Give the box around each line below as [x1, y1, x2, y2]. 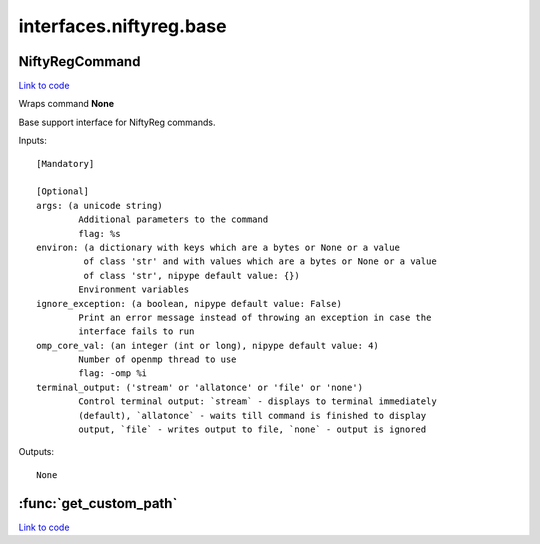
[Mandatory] [36, 158, 95, 169]
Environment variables [78, 284, 190, 295]
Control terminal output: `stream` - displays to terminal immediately [78, 396, 437, 407]
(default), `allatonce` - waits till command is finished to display [78, 410, 427, 421]
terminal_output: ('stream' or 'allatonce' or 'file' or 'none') [36, 381, 364, 393]
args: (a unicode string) [36, 200, 164, 211]
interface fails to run [78, 326, 195, 337]
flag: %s [78, 228, 121, 239]
